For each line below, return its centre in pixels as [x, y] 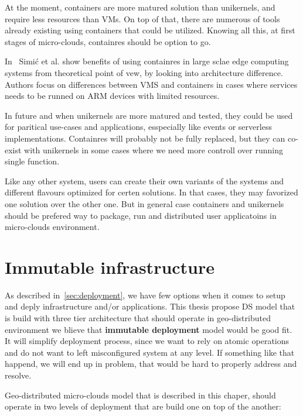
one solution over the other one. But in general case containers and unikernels [144, 203]
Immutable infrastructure [110, 267]
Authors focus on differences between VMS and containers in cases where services [151, 84]
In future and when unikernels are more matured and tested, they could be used [149, 115]
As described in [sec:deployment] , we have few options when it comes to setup [145, 295]
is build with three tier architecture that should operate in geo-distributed [138, 318]
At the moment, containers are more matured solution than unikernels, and [140, 7]
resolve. [18, 375]
